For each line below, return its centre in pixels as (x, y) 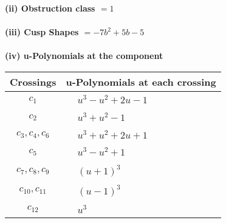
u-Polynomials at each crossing (141, 81)
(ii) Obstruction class (50, 8)
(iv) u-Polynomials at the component (84, 56)
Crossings (33, 81)
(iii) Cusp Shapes (42, 32)
